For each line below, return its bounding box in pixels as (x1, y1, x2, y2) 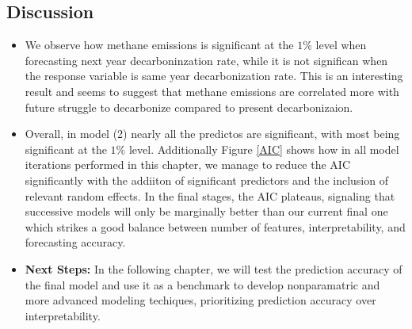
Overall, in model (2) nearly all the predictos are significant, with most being (25, 125, 400, 142)
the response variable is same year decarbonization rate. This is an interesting (25, 67, 403, 84)
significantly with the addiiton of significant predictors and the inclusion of (25, 171, 388, 188)
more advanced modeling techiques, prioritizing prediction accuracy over (25, 292, 376, 308)
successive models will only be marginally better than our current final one (25, 203, 388, 220)
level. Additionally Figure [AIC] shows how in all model (128, 140, 399, 157)
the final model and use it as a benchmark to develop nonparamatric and (25, 276, 380, 293)
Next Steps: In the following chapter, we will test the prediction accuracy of (25, 260, 402, 277)
